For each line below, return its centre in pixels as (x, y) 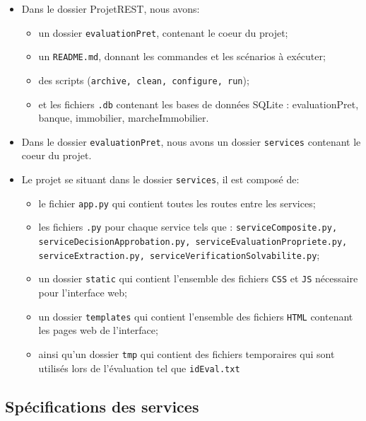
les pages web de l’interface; (98, 330)
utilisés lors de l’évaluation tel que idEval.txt (139, 368)
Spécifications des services (102, 406)
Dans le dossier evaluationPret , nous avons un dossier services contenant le (191, 141)
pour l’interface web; (83, 292)
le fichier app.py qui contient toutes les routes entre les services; (177, 203)
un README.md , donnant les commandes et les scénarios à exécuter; (182, 56)
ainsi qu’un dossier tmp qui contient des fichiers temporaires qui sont (187, 353)
